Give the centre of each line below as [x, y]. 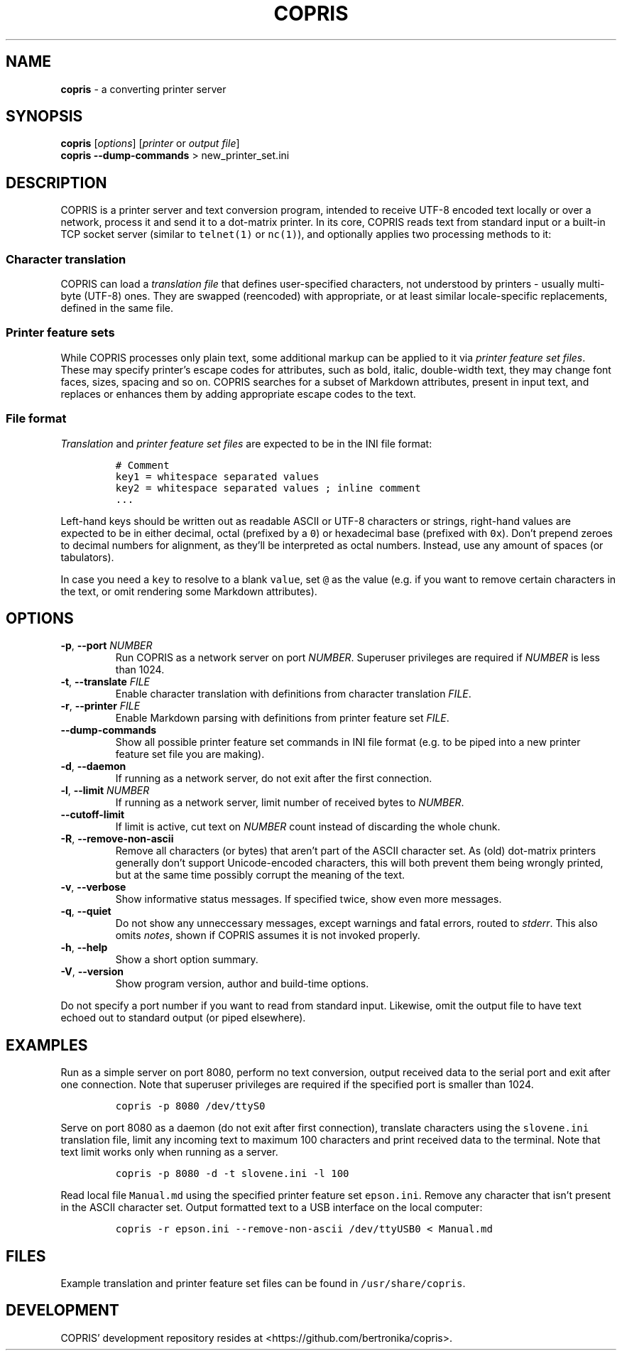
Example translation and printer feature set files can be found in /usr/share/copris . [263, 1284]
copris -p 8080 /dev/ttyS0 [190, 1106]
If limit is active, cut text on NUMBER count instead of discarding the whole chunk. [308, 827]
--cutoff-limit [93, 815]
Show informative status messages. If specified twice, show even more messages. [309, 899]
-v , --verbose [93, 887]
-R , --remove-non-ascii [117, 839]
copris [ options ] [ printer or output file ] [150, 143]
